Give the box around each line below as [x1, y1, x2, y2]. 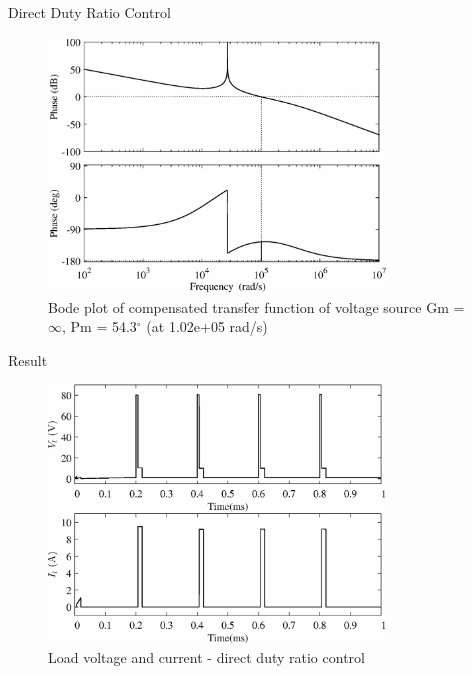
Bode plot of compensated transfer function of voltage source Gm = [48, 296, 465, 317]
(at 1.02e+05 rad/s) [146, 316, 268, 337]
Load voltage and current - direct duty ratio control [48, 647, 365, 668]
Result [8, 349, 48, 370]
